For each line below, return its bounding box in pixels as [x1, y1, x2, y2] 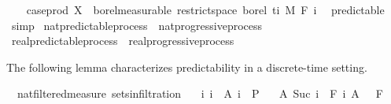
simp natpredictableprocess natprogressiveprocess [11, 17, 263, 33]
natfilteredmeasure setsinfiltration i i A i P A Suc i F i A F [17, 85, 383, 102]
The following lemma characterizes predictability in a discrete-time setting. [6, 58, 367, 75]
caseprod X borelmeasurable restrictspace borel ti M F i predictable [26, 2, 385, 17]
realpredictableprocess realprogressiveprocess [11, 32, 234, 49]
